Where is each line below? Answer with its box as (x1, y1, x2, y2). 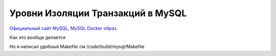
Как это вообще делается (9, 34, 66, 40)
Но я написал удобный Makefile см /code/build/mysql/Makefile (9, 43, 145, 50)
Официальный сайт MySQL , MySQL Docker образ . (9, 25, 118, 31)
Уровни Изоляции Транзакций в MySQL (9, 8, 187, 19)
